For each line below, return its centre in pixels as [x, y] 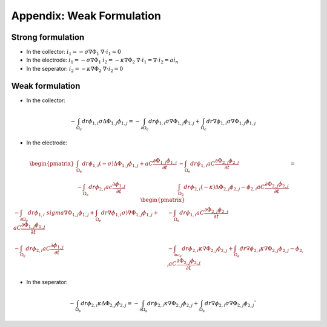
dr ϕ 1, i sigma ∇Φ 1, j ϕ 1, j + [61, 213]
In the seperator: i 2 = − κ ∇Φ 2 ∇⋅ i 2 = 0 [75, 69]
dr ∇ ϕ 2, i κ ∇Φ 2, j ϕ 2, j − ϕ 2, [272, 249]
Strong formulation [48, 37]
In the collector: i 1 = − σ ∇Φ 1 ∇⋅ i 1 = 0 [74, 53]
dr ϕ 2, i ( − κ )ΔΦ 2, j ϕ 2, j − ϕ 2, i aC [224, 188]
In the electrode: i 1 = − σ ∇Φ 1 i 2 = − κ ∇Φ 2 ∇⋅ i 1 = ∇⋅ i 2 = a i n [102, 61]
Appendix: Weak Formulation [86, 16]
